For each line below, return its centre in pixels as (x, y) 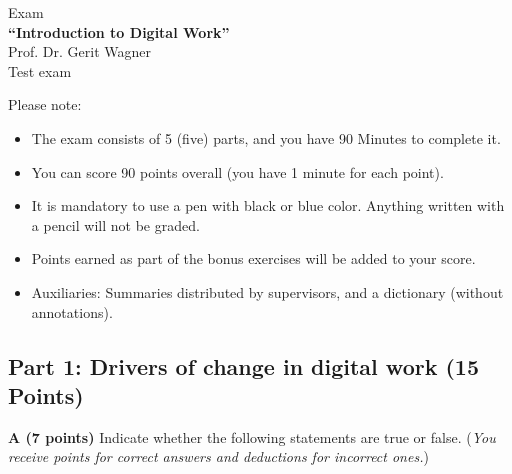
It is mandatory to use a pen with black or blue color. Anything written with (268, 205)
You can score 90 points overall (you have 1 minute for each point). (237, 171)
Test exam (40, 70)
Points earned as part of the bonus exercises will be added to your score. (253, 258)
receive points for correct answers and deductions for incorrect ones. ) (218, 456)
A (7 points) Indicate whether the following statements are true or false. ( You (252, 436)
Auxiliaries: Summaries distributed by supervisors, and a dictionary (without (267, 291)
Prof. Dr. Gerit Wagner (80, 51)
